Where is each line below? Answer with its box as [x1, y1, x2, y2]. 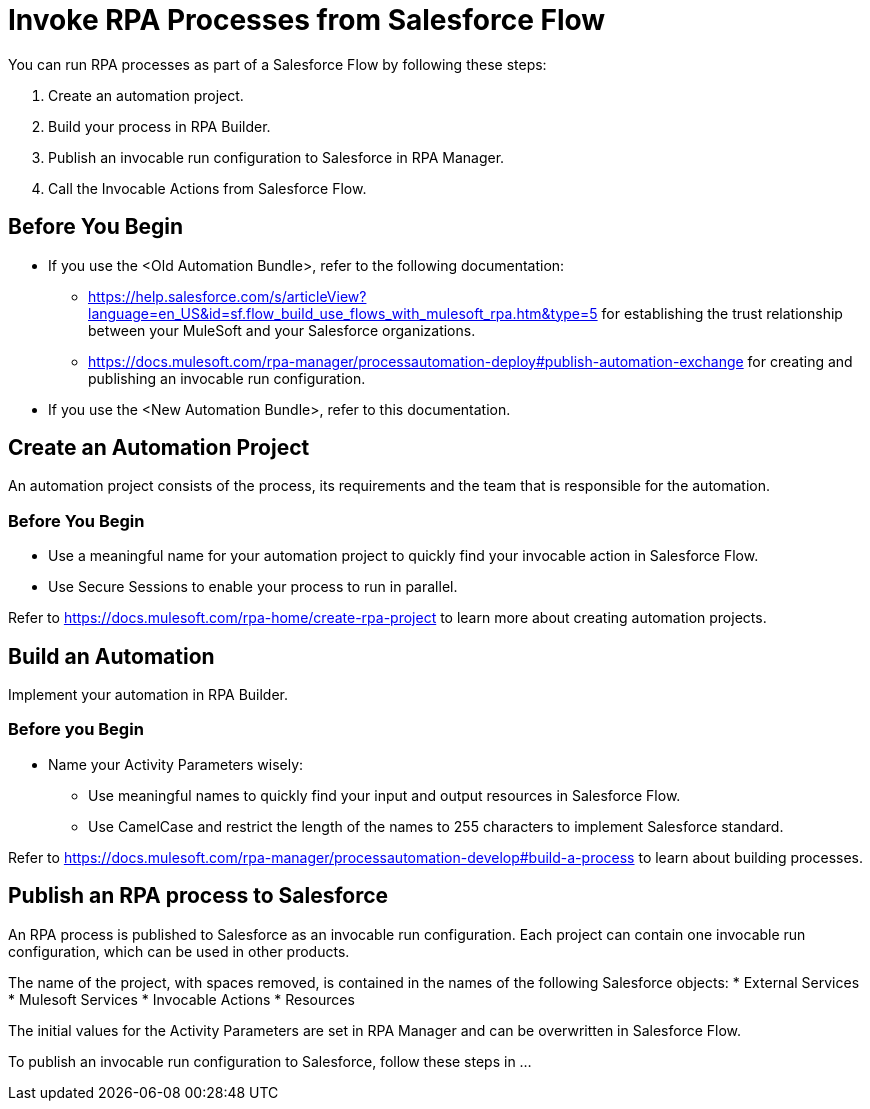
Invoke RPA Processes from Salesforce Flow [8, 3, 606, 37]
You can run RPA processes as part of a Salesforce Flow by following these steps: [8, 55, 547, 73]
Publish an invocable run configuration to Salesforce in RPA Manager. [48, 148, 505, 166]
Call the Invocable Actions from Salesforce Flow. [48, 179, 367, 197]
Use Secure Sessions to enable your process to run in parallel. [48, 578, 458, 596]
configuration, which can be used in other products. [8, 942, 350, 960]
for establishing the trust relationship [601, 304, 843, 322]
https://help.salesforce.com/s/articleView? [88, 287, 367, 305]
